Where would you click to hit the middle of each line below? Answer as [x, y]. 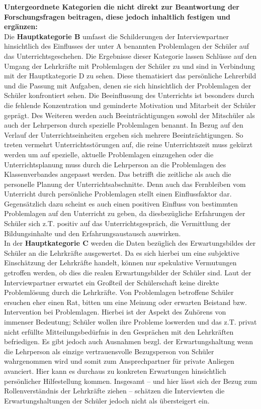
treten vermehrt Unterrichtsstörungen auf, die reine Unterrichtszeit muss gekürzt [128, 144]
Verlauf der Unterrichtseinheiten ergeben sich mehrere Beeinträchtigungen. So [124, 134]
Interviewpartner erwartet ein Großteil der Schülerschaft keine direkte [112, 282]
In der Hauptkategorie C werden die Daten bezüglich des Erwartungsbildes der [130, 243]
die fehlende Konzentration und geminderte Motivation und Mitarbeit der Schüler [130, 105]
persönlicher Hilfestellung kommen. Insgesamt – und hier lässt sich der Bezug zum [131, 381]
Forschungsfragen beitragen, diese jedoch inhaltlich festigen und [117, 16]
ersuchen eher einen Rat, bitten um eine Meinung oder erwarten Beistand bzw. [125, 302]
